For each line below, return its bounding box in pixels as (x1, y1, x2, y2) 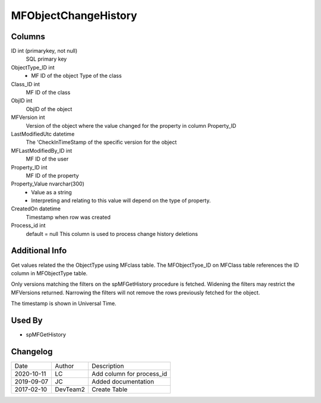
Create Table (91, 385, 128, 393)
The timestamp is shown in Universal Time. (11, 300, 117, 307)
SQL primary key (26, 55, 67, 62)
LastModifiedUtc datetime (11, 130, 75, 137)
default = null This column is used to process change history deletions (26, 230, 199, 237)
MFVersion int (11, 114, 45, 121)
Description (91, 361, 124, 370)
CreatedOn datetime (11, 205, 61, 212)
